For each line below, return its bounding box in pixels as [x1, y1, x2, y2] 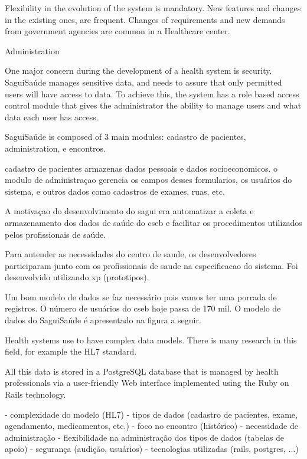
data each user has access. [5, 110, 99, 123]
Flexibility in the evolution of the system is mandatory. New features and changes [5, 2, 301, 14]
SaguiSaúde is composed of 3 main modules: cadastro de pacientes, [5, 130, 246, 143]
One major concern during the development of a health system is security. [5, 64, 272, 77]
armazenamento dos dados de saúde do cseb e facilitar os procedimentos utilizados [5, 216, 302, 228]
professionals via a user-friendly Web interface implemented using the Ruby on [5, 376, 289, 389]
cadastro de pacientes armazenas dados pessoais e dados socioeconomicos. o [5, 162, 277, 174]
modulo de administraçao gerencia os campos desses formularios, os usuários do [5, 173, 292, 186]
